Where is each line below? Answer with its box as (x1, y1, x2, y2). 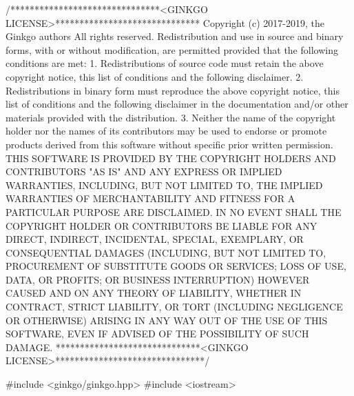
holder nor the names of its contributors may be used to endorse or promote (6, 123, 327, 138)
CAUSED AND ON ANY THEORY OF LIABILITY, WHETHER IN (6, 286, 302, 300)
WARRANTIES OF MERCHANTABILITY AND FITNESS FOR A (6, 191, 295, 206)
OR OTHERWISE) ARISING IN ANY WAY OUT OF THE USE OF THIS (6, 313, 328, 327)
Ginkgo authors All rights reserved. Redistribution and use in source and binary (6, 29, 344, 43)
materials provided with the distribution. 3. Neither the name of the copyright (6, 110, 336, 124)
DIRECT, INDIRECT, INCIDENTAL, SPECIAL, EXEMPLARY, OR (6, 232, 304, 246)
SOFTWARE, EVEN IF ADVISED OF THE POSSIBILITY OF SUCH (6, 326, 309, 341)
